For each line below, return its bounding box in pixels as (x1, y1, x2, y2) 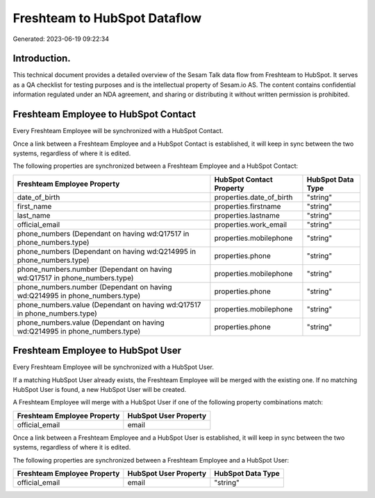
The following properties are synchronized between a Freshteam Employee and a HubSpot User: (12, 456, 290, 464)
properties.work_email (214, 219, 287, 229)
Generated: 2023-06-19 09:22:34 (12, 35, 109, 43)
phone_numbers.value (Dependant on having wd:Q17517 (17, 300, 201, 309)
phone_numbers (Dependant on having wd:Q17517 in (17, 229, 190, 239)
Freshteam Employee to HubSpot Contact (12, 108, 196, 121)
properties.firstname (214, 201, 281, 211)
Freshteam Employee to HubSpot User (12, 345, 182, 357)
